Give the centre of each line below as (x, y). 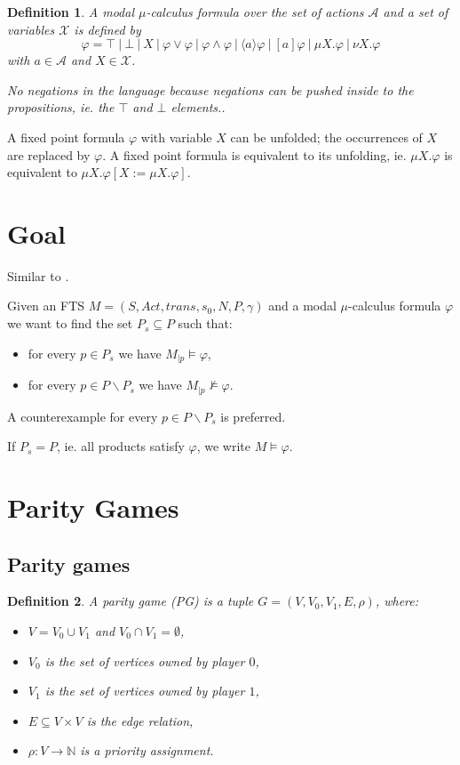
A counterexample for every (83, 416)
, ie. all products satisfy (121, 446)
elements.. (198, 107)
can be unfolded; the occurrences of (326, 137)
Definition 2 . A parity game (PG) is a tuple (131, 601)
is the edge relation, (140, 720)
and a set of (416, 12)
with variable (176, 137)
